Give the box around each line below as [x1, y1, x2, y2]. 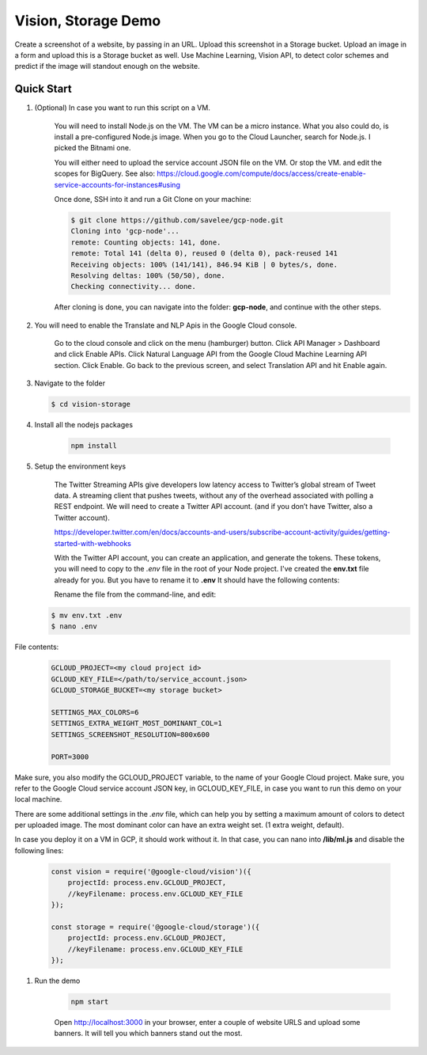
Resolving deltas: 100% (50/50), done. [70, 271, 225, 280]
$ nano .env [51, 622, 98, 631]
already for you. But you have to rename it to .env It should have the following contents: [54, 575, 340, 585]
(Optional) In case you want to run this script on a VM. [34, 103, 211, 112]
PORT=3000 [51, 752, 89, 761]
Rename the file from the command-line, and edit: [54, 590, 217, 599]
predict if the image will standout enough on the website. [14, 62, 201, 71]
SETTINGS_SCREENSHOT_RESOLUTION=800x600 [51, 730, 210, 739]
